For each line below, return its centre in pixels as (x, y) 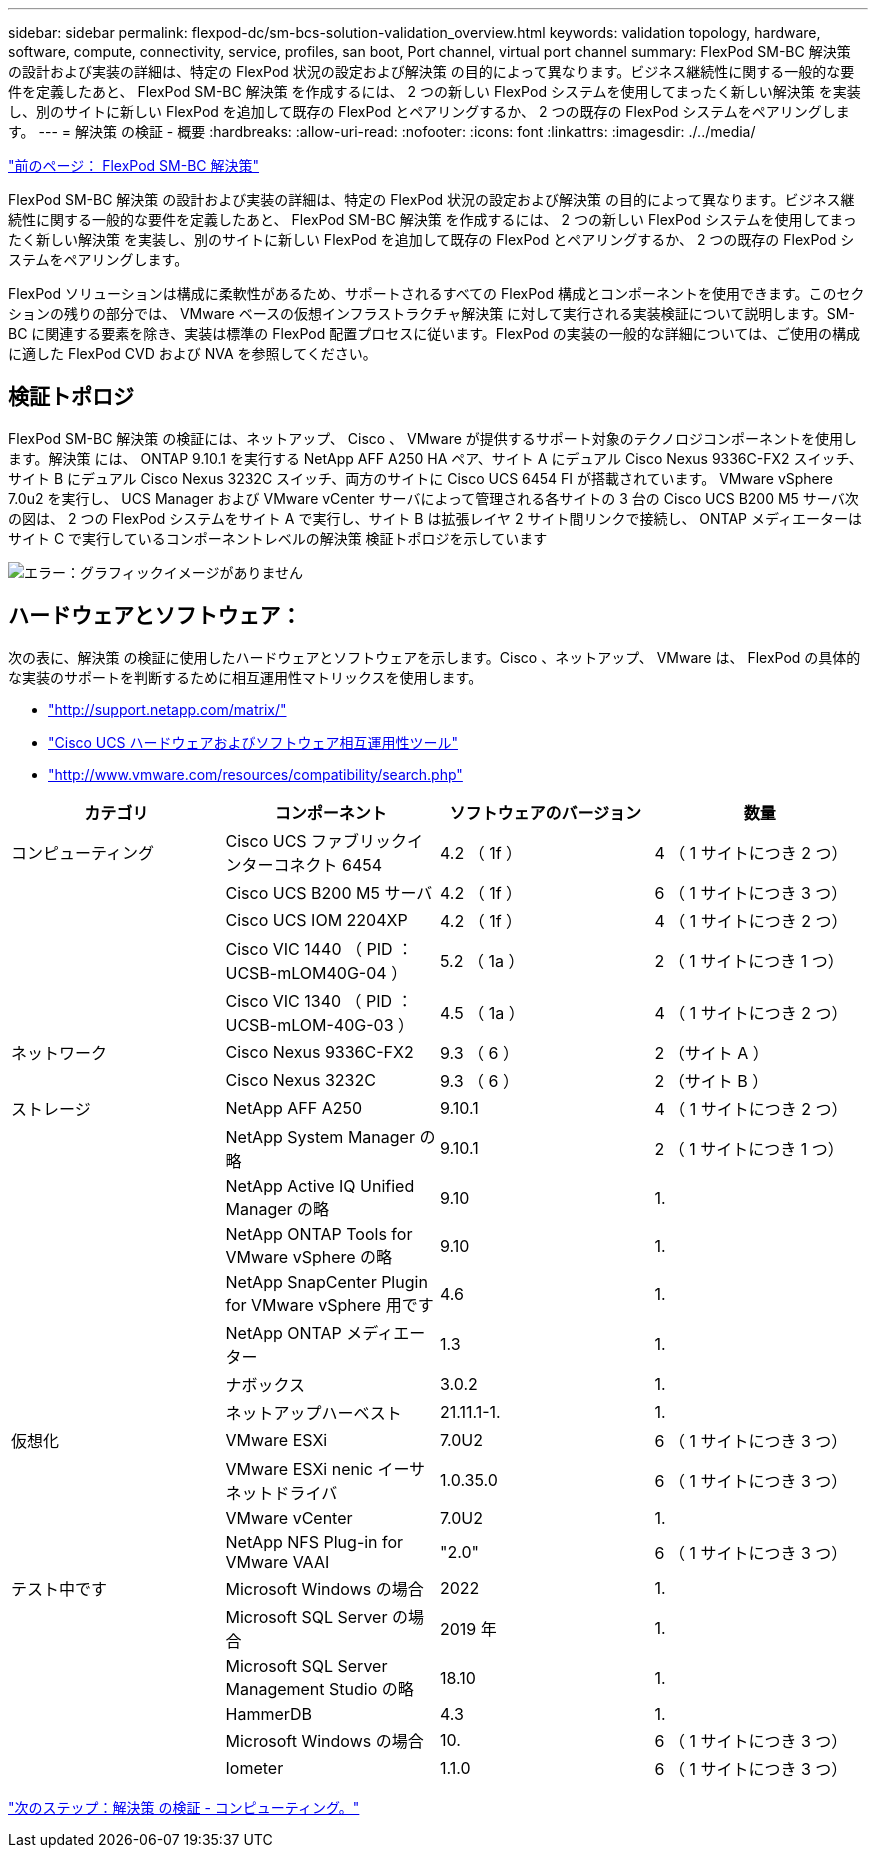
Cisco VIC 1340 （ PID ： (319, 1000)
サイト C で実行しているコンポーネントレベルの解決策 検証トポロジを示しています (278, 538)
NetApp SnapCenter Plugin (326, 1281)
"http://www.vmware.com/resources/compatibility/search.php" (255, 774)
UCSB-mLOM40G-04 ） (316, 972)
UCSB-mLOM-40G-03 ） (320, 1024)
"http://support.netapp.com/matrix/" (167, 709)
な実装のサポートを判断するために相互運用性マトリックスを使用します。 (245, 677)
